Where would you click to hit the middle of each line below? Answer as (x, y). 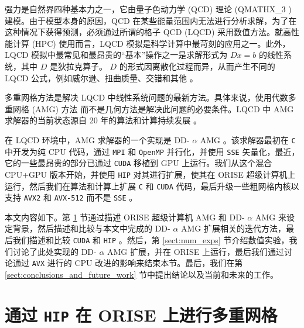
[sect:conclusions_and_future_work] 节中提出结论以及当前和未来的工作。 (142, 274)
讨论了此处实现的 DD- (54, 251)
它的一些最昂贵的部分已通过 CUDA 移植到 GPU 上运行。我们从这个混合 (139, 163)
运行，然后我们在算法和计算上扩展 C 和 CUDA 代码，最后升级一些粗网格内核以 (152, 186)
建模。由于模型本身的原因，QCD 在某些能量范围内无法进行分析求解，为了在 (151, 20)
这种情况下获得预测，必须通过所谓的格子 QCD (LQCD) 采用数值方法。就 (144, 32)
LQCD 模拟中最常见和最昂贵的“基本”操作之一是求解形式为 (116, 55)
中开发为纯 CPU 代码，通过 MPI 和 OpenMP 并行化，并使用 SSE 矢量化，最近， (152, 151)
